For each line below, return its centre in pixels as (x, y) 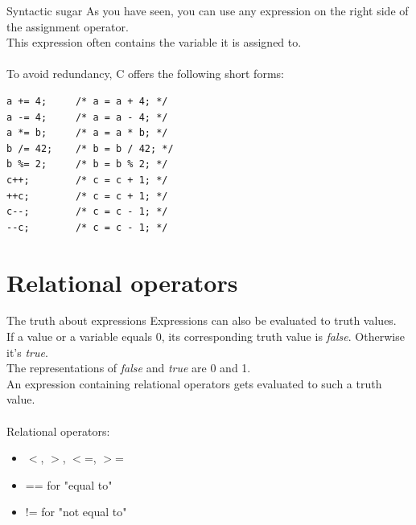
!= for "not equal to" (76, 512)
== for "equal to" (69, 484)
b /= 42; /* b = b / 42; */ (90, 148)
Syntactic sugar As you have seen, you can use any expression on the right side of (208, 10)
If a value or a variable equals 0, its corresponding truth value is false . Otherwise (206, 336)
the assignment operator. (68, 26)
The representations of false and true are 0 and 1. (129, 368)
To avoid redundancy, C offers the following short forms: (145, 74)
